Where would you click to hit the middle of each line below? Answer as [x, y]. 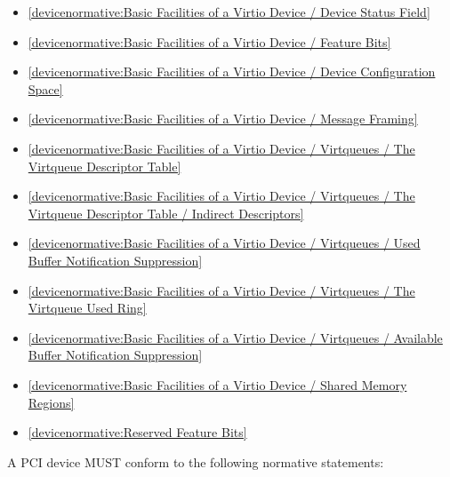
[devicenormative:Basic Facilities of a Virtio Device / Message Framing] [223, 119]
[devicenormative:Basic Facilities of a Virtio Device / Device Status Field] [229, 12]
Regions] [51, 402]
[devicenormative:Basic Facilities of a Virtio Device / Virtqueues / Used [224, 243]
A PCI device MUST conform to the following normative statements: [196, 461]
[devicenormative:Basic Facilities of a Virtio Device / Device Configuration [232, 72]
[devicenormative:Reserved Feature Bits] [137, 432]
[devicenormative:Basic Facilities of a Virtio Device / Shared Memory [217, 384]
